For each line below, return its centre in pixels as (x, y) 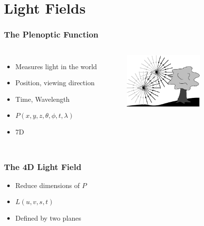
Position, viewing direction (55, 83)
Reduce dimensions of (47, 185)
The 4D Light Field (43, 167)
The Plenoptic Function (51, 34)
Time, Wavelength (42, 99)
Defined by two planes (48, 217)
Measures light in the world (56, 66)
